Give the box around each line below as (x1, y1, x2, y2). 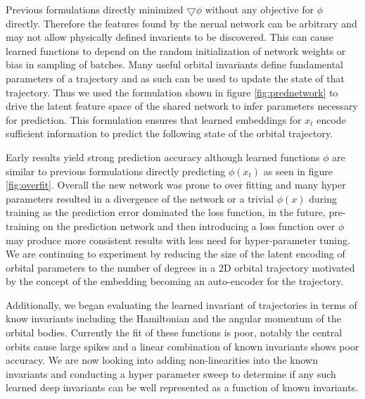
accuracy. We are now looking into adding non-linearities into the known (6, 353, 318, 367)
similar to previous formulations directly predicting (6, 163, 226, 178)
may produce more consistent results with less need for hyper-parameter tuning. (6, 232, 350, 247)
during (309, 191, 338, 205)
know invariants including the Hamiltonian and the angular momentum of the (6, 311, 341, 326)
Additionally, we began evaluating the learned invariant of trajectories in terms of (6, 297, 357, 312)
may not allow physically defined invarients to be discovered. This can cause (6, 30, 333, 44)
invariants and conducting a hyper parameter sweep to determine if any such (6, 366, 336, 381)
